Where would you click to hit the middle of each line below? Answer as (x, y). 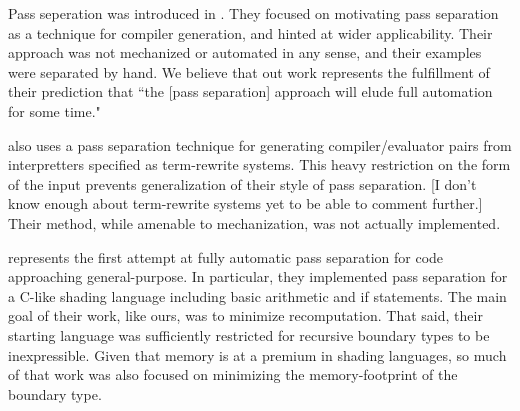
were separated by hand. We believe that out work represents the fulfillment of (249, 71)
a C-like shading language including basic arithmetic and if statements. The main (257, 295)
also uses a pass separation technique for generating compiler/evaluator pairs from (260, 144)
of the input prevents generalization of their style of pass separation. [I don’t (242, 183)
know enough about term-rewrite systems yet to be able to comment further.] (245, 203)
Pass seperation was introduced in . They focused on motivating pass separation (253, 13)
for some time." (54, 110)
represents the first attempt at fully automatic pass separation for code (226, 256)
